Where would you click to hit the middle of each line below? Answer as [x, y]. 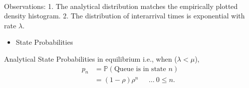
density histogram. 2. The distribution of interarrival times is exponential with [124, 16]
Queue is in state [140, 69]
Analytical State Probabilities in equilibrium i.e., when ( [91, 58]
